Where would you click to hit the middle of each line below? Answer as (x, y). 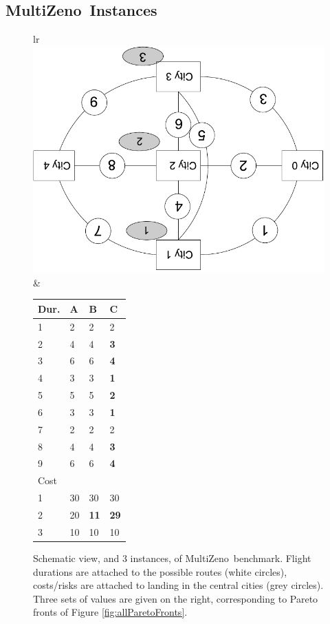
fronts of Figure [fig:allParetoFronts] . (110, 612)
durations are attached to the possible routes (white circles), (160, 571)
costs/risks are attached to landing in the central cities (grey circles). (178, 585)
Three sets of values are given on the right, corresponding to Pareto (176, 598)
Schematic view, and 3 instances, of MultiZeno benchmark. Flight (172, 558)
